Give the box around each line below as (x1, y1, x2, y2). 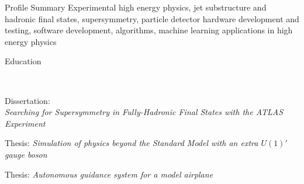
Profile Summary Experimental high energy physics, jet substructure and (5, 1, 267, 13)
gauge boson (5, 148, 47, 160)
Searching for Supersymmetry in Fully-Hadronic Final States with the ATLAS (5, 106, 284, 118)
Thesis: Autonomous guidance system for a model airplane (5, 168, 213, 180)
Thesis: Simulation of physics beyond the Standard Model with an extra (5, 137, 258, 149)
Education (5, 55, 42, 67)
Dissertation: (5, 94, 50, 106)
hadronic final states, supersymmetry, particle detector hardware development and (5, 12, 299, 25)
